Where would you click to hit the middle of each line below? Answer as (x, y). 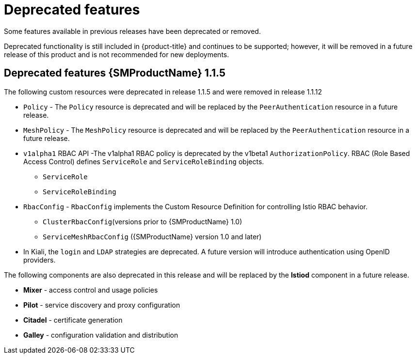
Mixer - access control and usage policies (91, 290)
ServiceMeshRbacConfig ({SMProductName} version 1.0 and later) (152, 236)
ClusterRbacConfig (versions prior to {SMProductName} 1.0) (143, 221)
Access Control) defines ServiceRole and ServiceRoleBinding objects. (144, 161)
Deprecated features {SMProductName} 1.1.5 (115, 73)
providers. (40, 260)
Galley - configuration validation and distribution (101, 335)
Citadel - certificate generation (73, 320)
